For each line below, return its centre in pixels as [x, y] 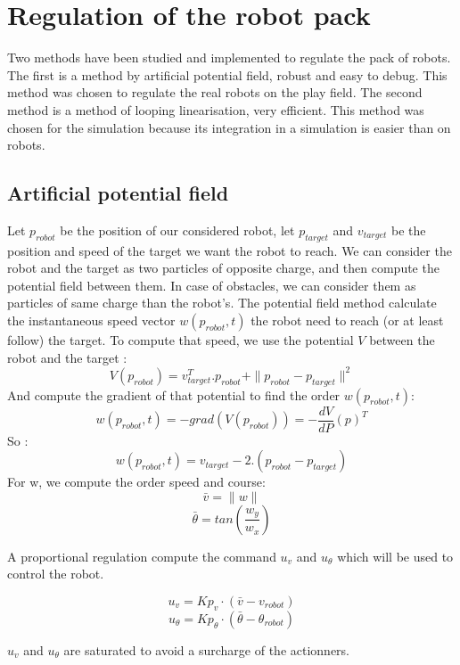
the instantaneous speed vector [91, 320]
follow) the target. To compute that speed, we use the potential [181, 340]
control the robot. [56, 574]
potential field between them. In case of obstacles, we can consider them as [212, 285]
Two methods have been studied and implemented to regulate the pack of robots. [229, 57]
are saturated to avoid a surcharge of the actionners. [207, 649]
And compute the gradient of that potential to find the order [174, 394]
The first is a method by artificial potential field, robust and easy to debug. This [227, 74]
